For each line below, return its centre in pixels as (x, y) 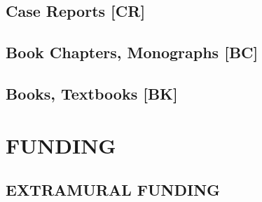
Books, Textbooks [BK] (92, 93)
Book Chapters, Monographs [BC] (132, 52)
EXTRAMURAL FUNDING (113, 190)
